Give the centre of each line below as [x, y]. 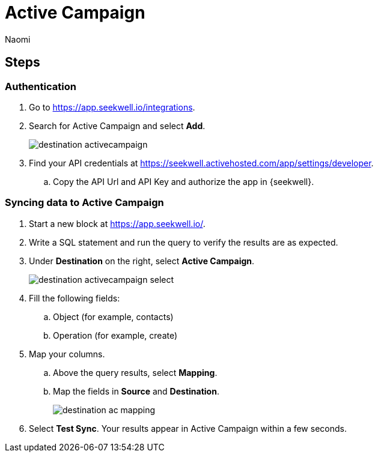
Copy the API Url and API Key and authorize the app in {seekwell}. [184, 181]
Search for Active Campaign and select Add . [117, 126]
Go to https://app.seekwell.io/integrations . [112, 107]
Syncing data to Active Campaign [84, 203]
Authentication [41, 86]
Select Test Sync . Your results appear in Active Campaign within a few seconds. [188, 428]
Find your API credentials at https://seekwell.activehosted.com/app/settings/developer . [201, 163]
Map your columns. [67, 354]
